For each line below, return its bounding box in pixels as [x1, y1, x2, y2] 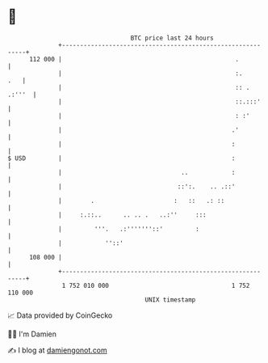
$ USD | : [7, 154, 236, 163]
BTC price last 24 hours [130, 34, 215, 42]
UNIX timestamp [144, 295, 196, 304]
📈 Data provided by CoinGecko [7, 310, 113, 320]
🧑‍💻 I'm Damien [7, 329, 57, 339]
